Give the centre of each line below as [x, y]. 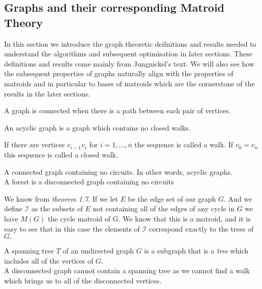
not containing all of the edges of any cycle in [164, 208]
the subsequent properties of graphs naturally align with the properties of [119, 73]
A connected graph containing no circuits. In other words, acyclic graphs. [118, 171]
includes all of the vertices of [49, 260]
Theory [24, 22]
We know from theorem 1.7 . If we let [61, 198]
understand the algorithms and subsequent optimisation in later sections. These [128, 54]
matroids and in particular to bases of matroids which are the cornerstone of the [129, 83]
